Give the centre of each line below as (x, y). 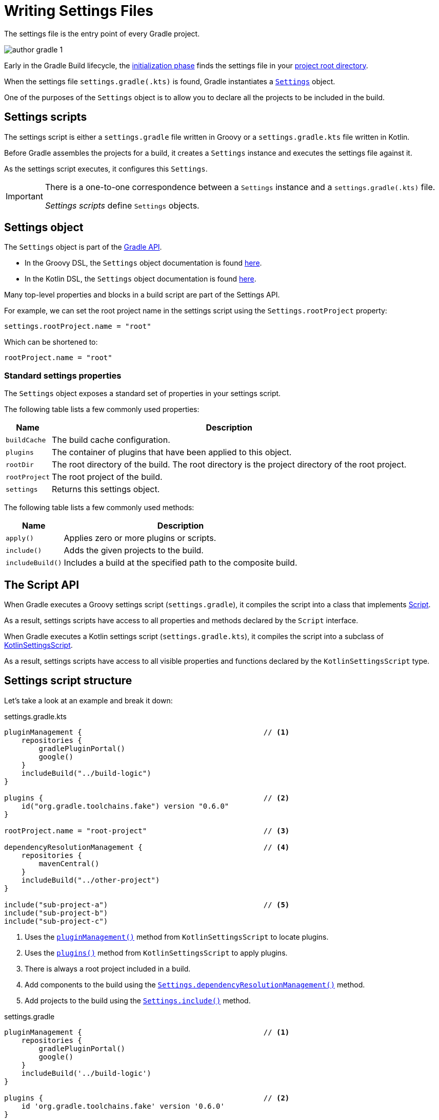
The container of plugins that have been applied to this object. (172, 452)
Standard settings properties (63, 375)
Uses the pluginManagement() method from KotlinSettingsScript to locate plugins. (177, 937)
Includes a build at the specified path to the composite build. (181, 563)
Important (24, 196)
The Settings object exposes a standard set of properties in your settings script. (143, 394)
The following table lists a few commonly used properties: (102, 409)
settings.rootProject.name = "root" (78, 326)
